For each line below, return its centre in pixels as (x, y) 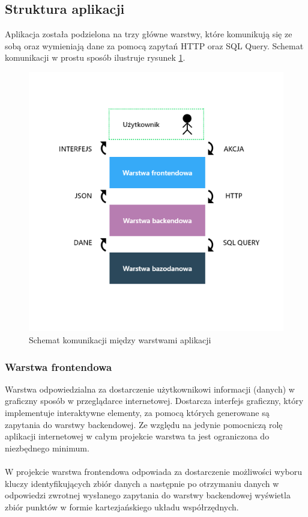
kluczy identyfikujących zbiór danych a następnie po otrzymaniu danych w (142, 483)
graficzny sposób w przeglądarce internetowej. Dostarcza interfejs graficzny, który (154, 401)
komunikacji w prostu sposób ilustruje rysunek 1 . (95, 57)
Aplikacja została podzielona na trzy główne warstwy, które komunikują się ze (149, 34)
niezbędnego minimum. (47, 448)
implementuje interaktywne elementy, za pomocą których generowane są (137, 413)
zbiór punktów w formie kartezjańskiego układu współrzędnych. (122, 506)
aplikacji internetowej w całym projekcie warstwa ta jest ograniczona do (137, 436)
